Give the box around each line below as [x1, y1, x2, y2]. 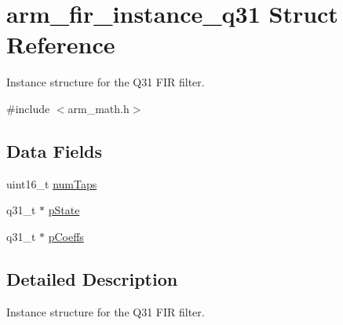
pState [48, 202, 80, 218]
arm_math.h [68, 100, 130, 116]
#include [6, 100, 50, 116]
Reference [6, 28, 115, 60]
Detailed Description [6, 266, 178, 290]
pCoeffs [48, 228, 84, 244]
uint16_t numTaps [6, 175, 97, 192]
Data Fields [6, 138, 103, 162]
